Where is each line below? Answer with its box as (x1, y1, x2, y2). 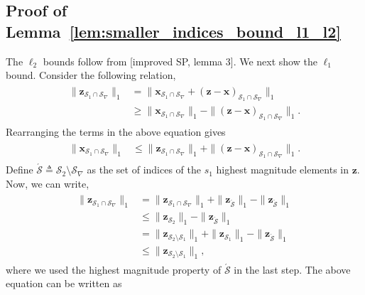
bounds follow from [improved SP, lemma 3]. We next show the (43, 53, 317, 68)
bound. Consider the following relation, (6, 68, 176, 82)
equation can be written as (6, 276, 122, 291)
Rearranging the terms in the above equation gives (6, 124, 226, 139)
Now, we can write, (6, 176, 89, 191)
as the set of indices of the (87, 162, 201, 177)
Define (6, 162, 33, 177)
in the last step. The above (234, 262, 351, 277)
